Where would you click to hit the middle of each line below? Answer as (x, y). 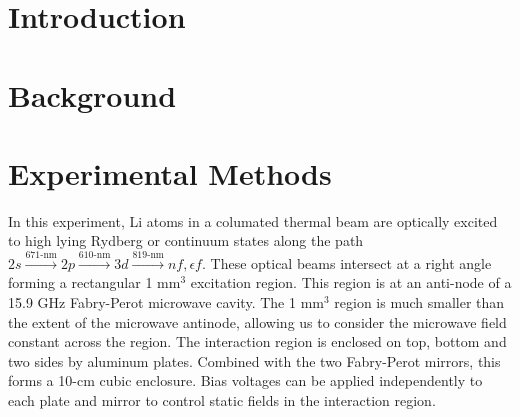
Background (92, 94)
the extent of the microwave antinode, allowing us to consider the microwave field (257, 321)
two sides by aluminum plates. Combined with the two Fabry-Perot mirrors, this (254, 360)
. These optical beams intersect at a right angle (346, 262)
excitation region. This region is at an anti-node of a (351, 282)
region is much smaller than (419, 302)
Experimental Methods (170, 172)
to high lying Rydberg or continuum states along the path (186, 240)
